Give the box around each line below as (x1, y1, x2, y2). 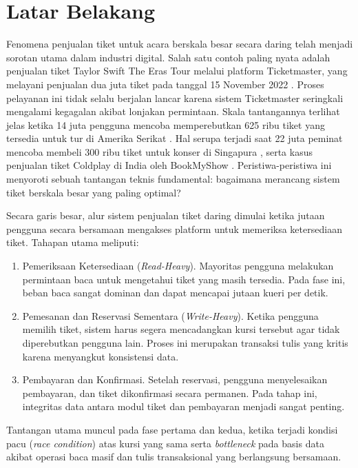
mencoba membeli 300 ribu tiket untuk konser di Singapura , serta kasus (6, 144, 313, 159)
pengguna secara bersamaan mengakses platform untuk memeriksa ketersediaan (6, 221, 342, 236)
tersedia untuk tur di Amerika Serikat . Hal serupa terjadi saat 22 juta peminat (6, 131, 343, 145)
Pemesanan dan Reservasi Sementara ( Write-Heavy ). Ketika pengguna (22, 308, 319, 323)
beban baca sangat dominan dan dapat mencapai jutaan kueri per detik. (22, 285, 328, 300)
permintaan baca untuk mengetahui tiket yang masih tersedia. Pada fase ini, (22, 272, 346, 286)
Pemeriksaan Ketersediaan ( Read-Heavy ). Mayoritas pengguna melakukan (22, 258, 334, 273)
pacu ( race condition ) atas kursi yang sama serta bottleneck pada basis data (6, 436, 324, 450)
